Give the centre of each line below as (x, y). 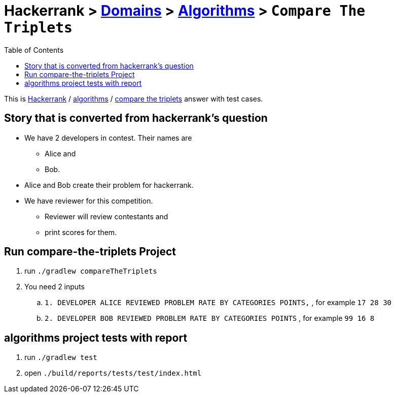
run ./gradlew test (61, 357)
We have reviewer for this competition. (89, 201)
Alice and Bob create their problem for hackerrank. (109, 185)
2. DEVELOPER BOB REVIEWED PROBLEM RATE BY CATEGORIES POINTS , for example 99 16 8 (210, 318)
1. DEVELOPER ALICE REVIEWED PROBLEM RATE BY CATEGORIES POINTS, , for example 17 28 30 (218, 303)
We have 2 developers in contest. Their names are (108, 138)
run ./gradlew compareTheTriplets (91, 271)
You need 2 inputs (55, 287)
